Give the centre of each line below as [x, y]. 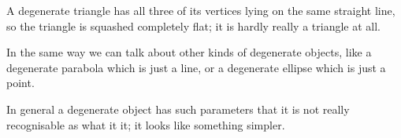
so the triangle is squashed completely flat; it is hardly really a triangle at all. [193, 25]
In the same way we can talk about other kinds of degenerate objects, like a [189, 52]
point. [20, 83]
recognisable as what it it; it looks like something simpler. [146, 124]
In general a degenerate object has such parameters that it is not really [178, 109]
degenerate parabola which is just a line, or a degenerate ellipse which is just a [196, 67]
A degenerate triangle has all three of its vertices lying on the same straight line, [201, 10]
